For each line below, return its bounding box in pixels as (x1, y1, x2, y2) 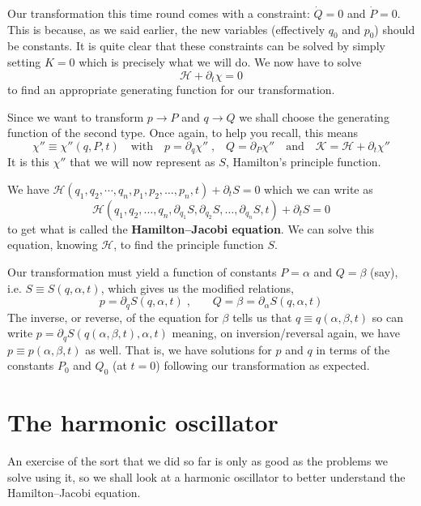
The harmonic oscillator (7, 405, 279, 439)
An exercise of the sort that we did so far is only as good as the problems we (7, 452, 389, 470)
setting (7, 53, 41, 70)
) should (374, 20, 415, 37)
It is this (7, 153, 49, 170)
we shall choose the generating (239, 108, 389, 125)
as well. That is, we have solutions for (85, 341, 272, 358)
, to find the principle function (113, 236, 264, 253)
